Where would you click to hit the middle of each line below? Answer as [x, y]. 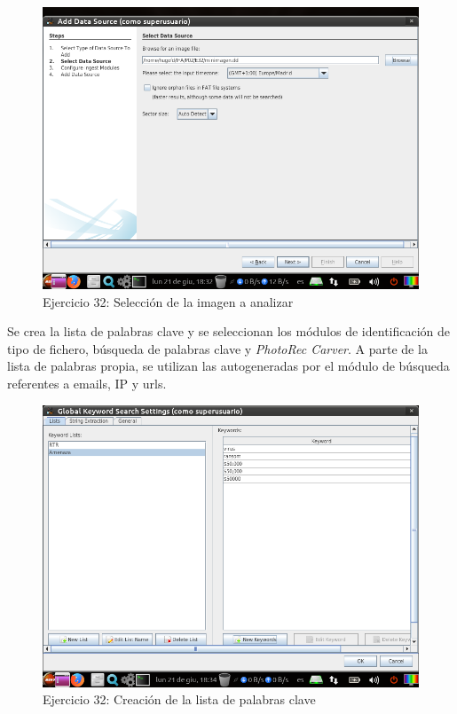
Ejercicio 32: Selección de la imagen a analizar [168, 301]
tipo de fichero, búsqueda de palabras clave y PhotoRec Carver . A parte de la [217, 348]
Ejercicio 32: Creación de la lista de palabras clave [179, 699]
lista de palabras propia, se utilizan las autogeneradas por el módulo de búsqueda [228, 366]
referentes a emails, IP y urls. [87, 383]
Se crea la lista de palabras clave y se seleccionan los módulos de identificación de [229, 331]
